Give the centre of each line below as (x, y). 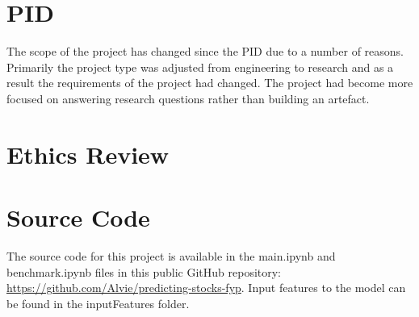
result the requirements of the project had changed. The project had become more (210, 83)
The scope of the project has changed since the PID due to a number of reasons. (205, 51)
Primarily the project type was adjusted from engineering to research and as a (200, 67)
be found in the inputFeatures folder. (98, 303)
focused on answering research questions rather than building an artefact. (188, 98)
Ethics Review (88, 154)
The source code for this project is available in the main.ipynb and (171, 256)
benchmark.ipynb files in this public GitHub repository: (144, 271)
